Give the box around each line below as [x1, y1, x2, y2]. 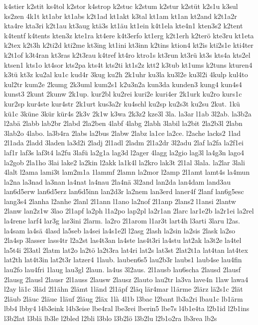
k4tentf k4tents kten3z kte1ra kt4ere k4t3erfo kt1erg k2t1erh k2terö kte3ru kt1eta [4, 30, 254, 40]
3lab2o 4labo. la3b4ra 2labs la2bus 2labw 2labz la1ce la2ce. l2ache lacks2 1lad [4, 127, 241, 138]
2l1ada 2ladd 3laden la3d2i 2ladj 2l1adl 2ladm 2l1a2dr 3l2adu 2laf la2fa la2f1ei [4, 137, 244, 148]
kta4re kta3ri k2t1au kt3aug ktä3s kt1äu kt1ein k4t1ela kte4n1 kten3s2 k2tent [4, 20, 243, 31]
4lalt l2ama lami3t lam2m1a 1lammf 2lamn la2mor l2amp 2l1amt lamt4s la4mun [4, 167, 250, 177]
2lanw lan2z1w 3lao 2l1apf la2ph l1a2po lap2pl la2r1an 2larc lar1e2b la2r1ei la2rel [4, 206, 254, 216]
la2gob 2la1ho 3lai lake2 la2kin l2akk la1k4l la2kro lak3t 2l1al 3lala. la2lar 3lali [4, 157, 245, 167]
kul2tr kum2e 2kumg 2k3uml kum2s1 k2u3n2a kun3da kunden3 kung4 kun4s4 [4, 79, 242, 89]
